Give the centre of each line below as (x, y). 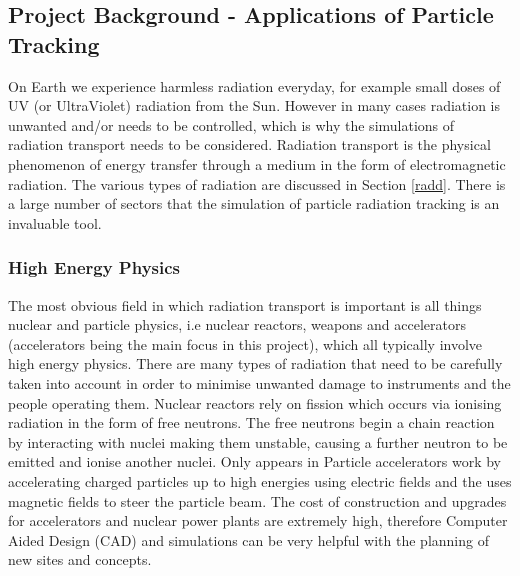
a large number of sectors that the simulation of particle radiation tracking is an (254, 203)
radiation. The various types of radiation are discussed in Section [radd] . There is (257, 183)
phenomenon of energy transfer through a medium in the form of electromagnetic (257, 163)
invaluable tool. (55, 222)
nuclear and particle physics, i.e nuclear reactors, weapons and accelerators (237, 324)
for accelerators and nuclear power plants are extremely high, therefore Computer (258, 520)
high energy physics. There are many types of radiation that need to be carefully (255, 363)
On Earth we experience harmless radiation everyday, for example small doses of (254, 85)
